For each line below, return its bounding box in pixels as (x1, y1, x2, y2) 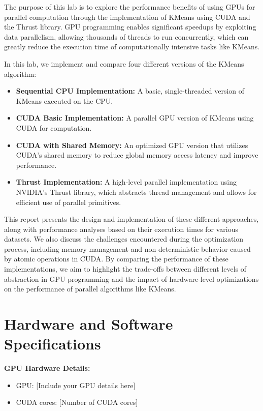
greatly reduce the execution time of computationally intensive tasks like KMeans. (4, 41, 260, 52)
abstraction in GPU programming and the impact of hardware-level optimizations (4, 273, 259, 284)
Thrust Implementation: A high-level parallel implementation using (16, 177, 237, 187)
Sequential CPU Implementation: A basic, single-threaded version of (16, 85, 245, 96)
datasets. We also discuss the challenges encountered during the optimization (4, 233, 244, 244)
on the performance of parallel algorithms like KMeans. (4, 283, 176, 294)
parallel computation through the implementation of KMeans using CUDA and (4, 11, 250, 22)
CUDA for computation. (16, 122, 92, 133)
